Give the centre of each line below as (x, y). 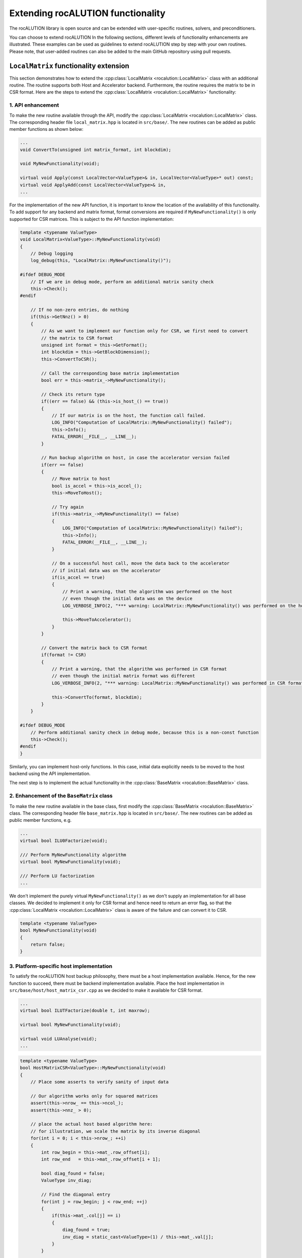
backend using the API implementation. (50, 774)
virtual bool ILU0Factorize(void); (64, 841)
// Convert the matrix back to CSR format (94, 648)
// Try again (68, 507)
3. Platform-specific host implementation (61, 966)
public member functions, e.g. (41, 820)
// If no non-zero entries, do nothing (80, 310)
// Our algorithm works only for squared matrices (94, 1096)
